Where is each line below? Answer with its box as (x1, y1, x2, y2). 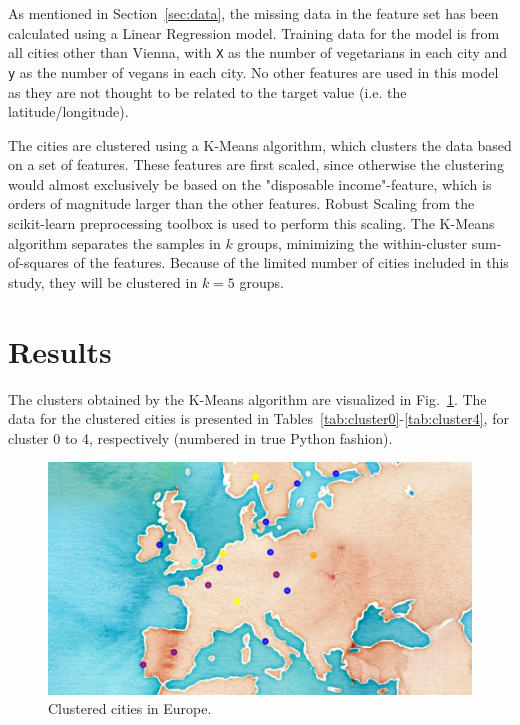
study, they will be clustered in (8, 271, 198, 292)
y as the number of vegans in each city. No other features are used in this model (8, 61, 499, 82)
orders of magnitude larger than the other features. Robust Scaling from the (8, 193, 475, 214)
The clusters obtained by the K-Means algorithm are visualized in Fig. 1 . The (8, 388, 487, 409)
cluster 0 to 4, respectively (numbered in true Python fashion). (8, 427, 393, 448)
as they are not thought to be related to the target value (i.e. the (8, 81, 407, 102)
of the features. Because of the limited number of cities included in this (73, 252, 509, 273)
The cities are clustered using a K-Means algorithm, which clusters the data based (8, 134, 512, 155)
